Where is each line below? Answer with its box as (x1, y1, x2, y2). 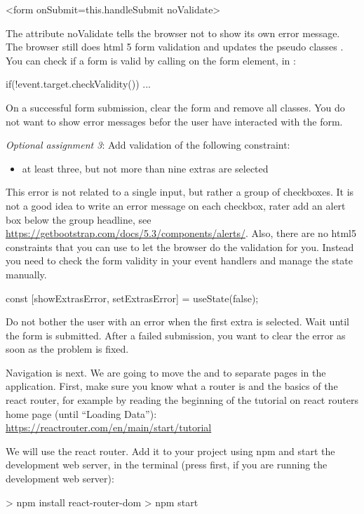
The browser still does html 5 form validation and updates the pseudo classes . (6, 39, 344, 54)
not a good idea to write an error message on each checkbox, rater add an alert (6, 198, 346, 212)
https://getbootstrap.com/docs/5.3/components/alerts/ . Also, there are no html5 (6, 226, 356, 241)
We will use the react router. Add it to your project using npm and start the (6, 443, 335, 458)
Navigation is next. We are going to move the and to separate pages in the (6, 365, 326, 379)
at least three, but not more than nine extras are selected (22, 161, 269, 175)
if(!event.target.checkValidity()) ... (6, 76, 151, 91)
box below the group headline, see (6, 212, 151, 226)
